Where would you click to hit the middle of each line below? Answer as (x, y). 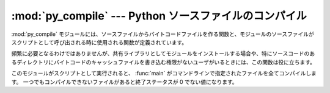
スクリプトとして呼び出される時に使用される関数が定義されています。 (99, 42)
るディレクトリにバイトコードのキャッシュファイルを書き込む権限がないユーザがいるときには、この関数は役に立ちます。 (163, 62)
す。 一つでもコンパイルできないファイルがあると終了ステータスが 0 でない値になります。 (124, 81)
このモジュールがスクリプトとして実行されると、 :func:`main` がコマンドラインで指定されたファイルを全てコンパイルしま (164, 74)
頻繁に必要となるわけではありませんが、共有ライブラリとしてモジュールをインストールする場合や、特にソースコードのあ (163, 53)
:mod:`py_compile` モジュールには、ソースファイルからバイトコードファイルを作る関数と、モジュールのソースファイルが (163, 34)
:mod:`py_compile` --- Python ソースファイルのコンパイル (159, 16)
